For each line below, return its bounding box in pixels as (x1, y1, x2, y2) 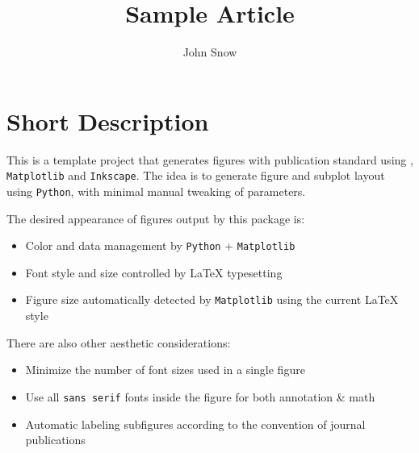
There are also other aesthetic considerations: (6, 334, 231, 351)
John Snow (182, 44, 237, 60)
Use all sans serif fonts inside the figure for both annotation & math (25, 388, 375, 405)
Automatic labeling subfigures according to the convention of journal (25, 415, 366, 432)
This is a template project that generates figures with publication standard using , (6, 151, 413, 168)
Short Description (6, 104, 209, 137)
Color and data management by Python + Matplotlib (25, 237, 295, 254)
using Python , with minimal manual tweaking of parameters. (6, 182, 306, 199)
